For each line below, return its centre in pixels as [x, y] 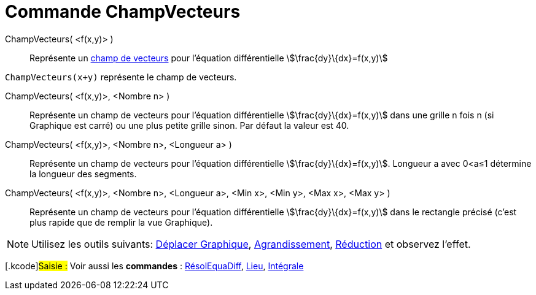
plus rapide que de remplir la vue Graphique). [121, 222]
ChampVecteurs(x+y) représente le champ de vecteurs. [121, 77]
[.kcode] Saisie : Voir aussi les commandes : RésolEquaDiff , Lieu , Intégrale [154, 266]
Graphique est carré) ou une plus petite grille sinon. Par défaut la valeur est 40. [189, 125]
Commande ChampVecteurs [123, 12]
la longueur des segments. [83, 174]
